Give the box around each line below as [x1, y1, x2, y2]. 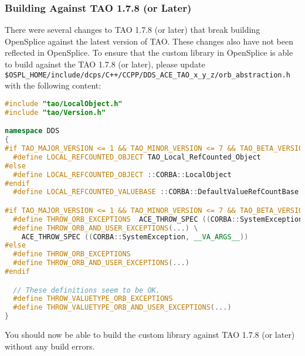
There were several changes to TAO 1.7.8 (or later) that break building [5, 23, 260, 36]
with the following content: [5, 79, 101, 91]
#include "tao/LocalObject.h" [5, 99, 123, 108]
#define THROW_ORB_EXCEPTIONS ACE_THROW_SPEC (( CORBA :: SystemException [13, 215, 303, 223]
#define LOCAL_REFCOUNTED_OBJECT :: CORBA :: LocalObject [13, 170, 232, 179]
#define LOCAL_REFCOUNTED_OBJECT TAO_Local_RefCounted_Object [13, 152, 261, 161]
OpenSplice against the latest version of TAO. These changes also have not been [5, 35, 294, 47]
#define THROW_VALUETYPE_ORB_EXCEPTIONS [13, 294, 173, 303]
